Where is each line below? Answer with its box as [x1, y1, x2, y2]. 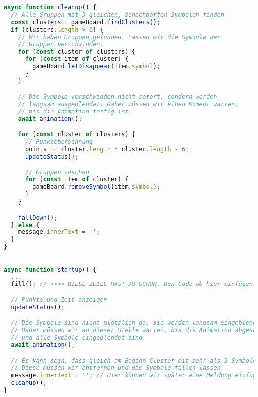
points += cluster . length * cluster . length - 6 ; [25, 146, 189, 153]
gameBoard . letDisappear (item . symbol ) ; [32, 63, 161, 70]
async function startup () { [4, 266, 97, 273]
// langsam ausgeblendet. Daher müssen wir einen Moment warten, [18, 101, 239, 108]
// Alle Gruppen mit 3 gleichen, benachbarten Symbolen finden [11, 11, 224, 18]
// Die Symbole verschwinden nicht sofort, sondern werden [18, 93, 217, 101]
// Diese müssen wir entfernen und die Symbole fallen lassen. [11, 364, 224, 372]
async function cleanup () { [4, 4, 97, 11]
